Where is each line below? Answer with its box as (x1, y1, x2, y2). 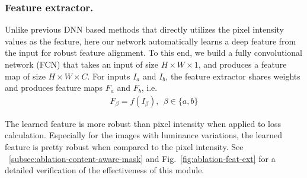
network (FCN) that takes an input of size (5, 58, 158, 70)
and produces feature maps (5, 81, 103, 94)
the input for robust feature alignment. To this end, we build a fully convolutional (5, 46, 303, 59)
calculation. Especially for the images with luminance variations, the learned (5, 129, 283, 141)
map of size (5, 69, 46, 82)
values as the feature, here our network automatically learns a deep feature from (5, 34, 296, 47)
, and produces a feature (198, 58, 287, 70)
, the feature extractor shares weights (165, 69, 300, 82)
